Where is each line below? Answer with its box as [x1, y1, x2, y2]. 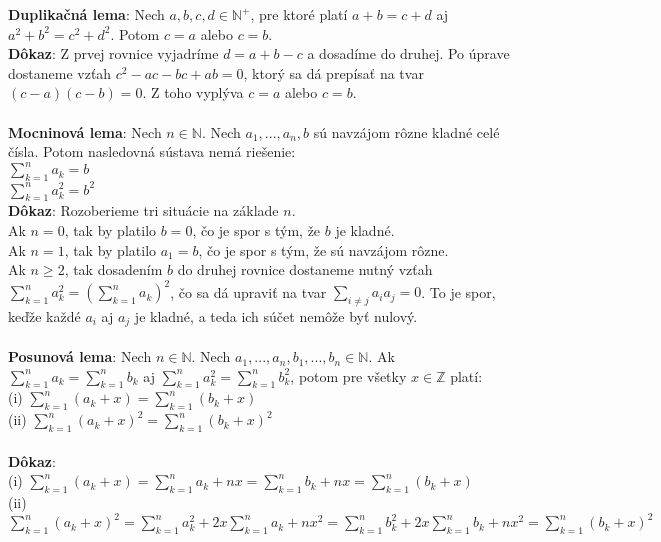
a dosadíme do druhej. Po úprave [307, 43, 510, 64]
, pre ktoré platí [250, 4, 348, 24]
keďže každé [8, 306, 81, 327]
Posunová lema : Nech [8, 346, 152, 367]
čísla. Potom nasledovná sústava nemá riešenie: [8, 141, 296, 162]
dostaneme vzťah [8, 62, 112, 83]
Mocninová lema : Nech [8, 121, 162, 142]
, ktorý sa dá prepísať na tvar [243, 62, 424, 83]
